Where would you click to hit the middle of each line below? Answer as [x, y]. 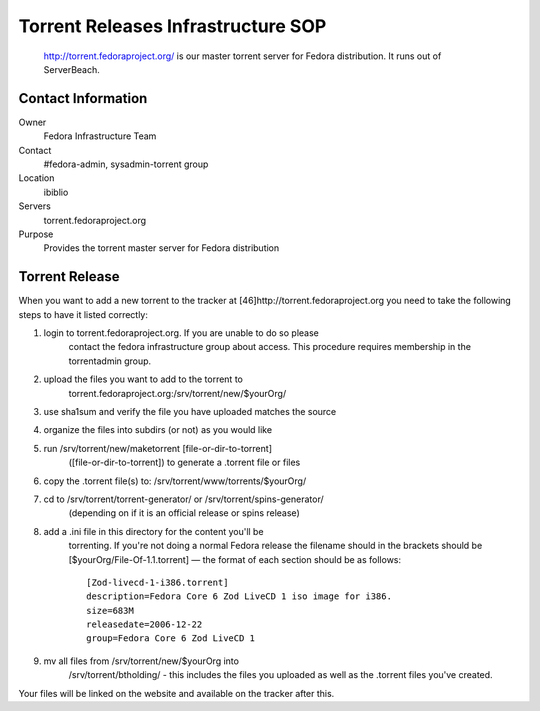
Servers [35, 206]
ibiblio [56, 192]
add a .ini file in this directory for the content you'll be [153, 531]
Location [36, 178]
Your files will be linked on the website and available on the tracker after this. [176, 693]
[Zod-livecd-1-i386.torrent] [157, 582]
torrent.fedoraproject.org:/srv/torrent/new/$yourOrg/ [177, 393]
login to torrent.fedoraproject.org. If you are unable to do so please [181, 333]
